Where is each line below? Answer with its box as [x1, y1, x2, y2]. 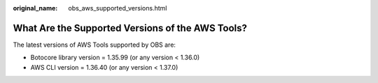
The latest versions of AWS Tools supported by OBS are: [13, 40, 176, 49]
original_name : [13, 4, 58, 12]
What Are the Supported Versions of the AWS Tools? [13, 22, 248, 34]
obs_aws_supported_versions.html [68, 4, 167, 12]
